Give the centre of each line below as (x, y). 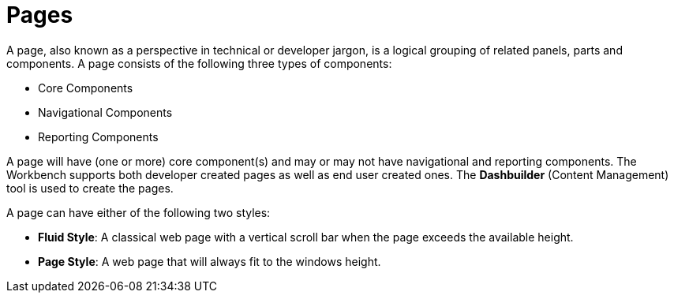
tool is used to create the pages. (90, 188)
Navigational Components (105, 112)
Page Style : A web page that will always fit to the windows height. (210, 261)
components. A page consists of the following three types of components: (199, 63)
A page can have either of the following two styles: (139, 212)
